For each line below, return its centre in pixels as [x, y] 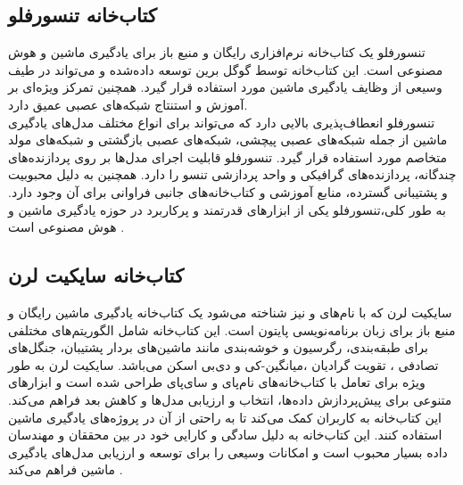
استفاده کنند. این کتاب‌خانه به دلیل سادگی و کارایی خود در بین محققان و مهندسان [225, 435]
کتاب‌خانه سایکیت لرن [96, 275]
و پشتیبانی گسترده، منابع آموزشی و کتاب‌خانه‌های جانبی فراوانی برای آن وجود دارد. [228, 191]
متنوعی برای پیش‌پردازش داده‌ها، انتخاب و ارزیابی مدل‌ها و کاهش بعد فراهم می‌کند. [230, 399]
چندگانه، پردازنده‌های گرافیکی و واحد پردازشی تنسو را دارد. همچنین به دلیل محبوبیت [232, 174]
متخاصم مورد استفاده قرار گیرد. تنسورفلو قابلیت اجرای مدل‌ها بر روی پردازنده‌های [228, 156]
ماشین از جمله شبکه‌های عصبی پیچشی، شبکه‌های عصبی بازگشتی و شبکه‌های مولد [228, 140]
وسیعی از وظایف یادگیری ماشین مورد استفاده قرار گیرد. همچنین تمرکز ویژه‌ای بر [225, 87]
